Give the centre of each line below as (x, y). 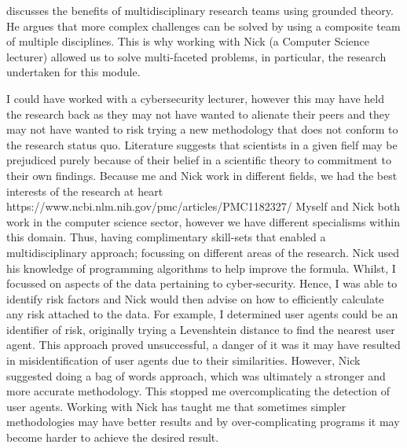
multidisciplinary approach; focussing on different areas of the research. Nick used (203, 252)
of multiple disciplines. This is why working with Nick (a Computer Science (188, 41)
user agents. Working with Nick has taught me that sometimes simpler (176, 406)
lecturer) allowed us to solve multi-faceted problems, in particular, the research (196, 56)
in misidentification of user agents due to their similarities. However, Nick (183, 360)
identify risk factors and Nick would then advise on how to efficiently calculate (195, 298)
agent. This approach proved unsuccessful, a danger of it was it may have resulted (203, 345)
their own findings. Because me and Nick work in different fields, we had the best (202, 175)
